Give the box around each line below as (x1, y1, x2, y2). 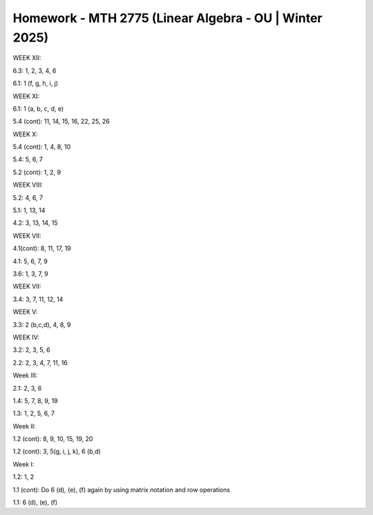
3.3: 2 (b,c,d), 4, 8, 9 (12, 320, 72, 328)
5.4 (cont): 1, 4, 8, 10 (12, 142, 71, 151)
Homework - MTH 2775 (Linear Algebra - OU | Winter (12, 10, 323, 26)
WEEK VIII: (12, 180, 43, 189)
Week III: (12, 371, 38, 380)
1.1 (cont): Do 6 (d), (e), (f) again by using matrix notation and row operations (12, 485, 231, 494)
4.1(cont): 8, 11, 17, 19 (12, 244, 72, 252)
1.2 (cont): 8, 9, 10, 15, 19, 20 (12, 435, 93, 443)
